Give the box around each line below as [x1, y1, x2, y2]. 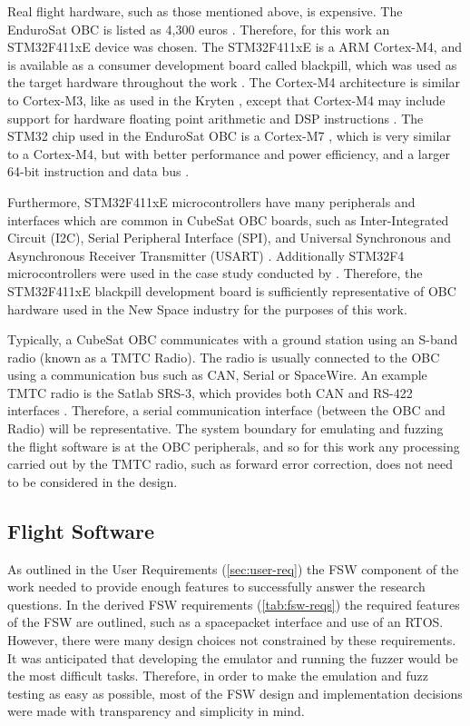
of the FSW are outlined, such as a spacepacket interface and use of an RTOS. [7, 612, 444, 632]
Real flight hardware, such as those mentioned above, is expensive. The [7, 2, 403, 20]
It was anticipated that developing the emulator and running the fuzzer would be [7, 648, 458, 667]
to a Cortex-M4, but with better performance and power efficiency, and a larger [7, 144, 450, 163]
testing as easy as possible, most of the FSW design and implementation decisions [7, 683, 463, 702]
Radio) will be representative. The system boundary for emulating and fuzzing [7, 419, 444, 438]
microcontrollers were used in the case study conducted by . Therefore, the [7, 264, 423, 283]
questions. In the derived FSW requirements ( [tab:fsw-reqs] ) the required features [7, 594, 460, 613]
